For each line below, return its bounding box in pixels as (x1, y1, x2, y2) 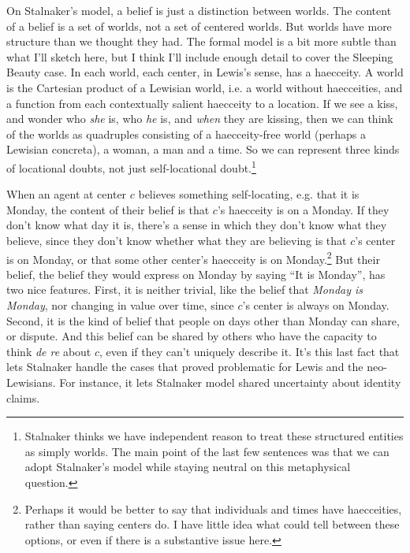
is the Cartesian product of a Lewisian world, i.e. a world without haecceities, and (6, 79, 403, 95)
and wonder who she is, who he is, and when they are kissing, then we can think (6, 110, 393, 127)
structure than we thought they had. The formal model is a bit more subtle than (6, 33, 397, 50)
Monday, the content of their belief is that (6, 201, 210, 217)
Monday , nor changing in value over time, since (6, 297, 234, 313)
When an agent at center (6, 186, 127, 202)
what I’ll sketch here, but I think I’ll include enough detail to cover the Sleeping (6, 48, 393, 65)
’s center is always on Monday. (242, 297, 389, 313)
